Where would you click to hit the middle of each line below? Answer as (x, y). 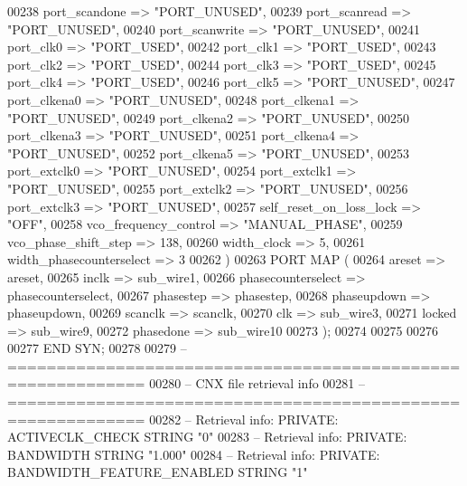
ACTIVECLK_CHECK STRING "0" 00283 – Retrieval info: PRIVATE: (207, 437)
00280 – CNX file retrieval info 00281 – (257, 383)
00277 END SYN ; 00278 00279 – (97, 348)
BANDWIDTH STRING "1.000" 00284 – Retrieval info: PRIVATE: (194, 454)
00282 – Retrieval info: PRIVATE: (244, 419)
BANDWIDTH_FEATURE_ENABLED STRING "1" (158, 472)
